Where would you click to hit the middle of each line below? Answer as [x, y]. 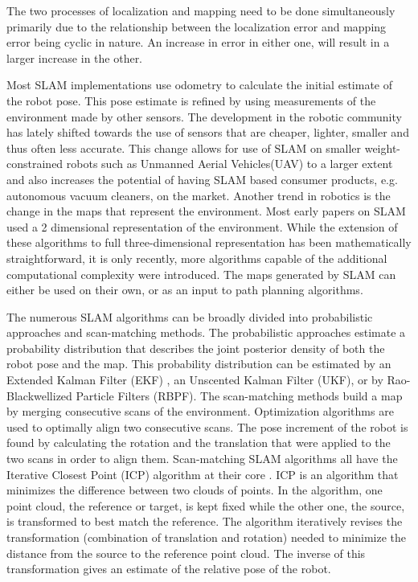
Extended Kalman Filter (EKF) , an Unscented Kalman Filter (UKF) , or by [195, 380]
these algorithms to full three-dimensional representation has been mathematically [209, 242]
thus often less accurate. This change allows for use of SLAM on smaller [184, 148]
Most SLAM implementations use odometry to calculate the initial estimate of [200, 85]
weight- [383, 148]
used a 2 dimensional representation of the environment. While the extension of [202, 226]
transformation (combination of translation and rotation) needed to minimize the [206, 537]
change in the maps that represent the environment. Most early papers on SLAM [206, 211]
